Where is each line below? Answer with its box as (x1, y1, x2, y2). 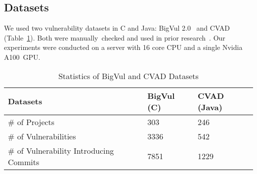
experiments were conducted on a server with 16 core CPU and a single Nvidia (4, 42, 243, 52)
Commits (8, 156, 40, 168)
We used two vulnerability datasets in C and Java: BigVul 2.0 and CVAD (4, 23, 230, 33)
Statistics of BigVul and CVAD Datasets (58, 70, 199, 82)
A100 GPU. (4, 51, 41, 62)
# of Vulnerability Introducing (8, 144, 114, 156)
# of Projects (8, 116, 55, 128)
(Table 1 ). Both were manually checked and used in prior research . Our (4, 32, 225, 43)
